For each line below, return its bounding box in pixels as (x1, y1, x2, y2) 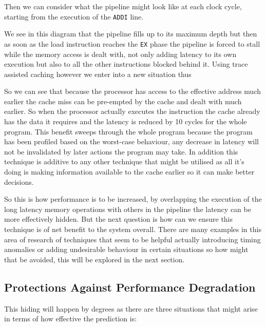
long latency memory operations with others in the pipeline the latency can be (4, 203, 251, 214)
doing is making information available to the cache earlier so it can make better (4, 166, 255, 177)
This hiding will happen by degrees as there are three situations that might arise (4, 303, 258, 314)
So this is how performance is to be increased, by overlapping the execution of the (4, 194, 262, 204)
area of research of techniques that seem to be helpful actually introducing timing (4, 234, 261, 244)
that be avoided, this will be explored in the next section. (4, 254, 185, 264)
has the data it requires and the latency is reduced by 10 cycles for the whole (4, 116, 247, 127)
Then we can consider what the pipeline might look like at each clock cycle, (4, 1, 242, 11)
